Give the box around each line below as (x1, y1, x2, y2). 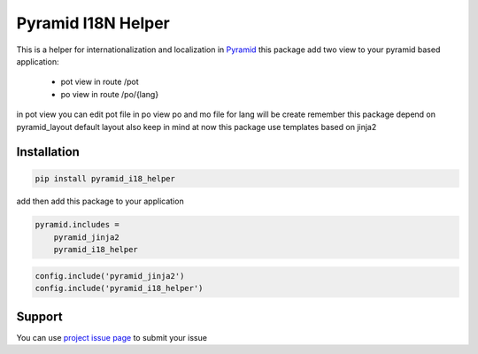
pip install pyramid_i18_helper (35, 173, 176, 183)
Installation (16, 144, 80, 159)
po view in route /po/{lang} (60, 88, 159, 99)
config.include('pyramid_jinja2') (35, 271, 185, 281)
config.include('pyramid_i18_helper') (35, 283, 204, 294)
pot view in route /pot (60, 76, 139, 88)
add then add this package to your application (16, 196, 185, 207)
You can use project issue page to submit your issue (16, 332, 208, 342)
